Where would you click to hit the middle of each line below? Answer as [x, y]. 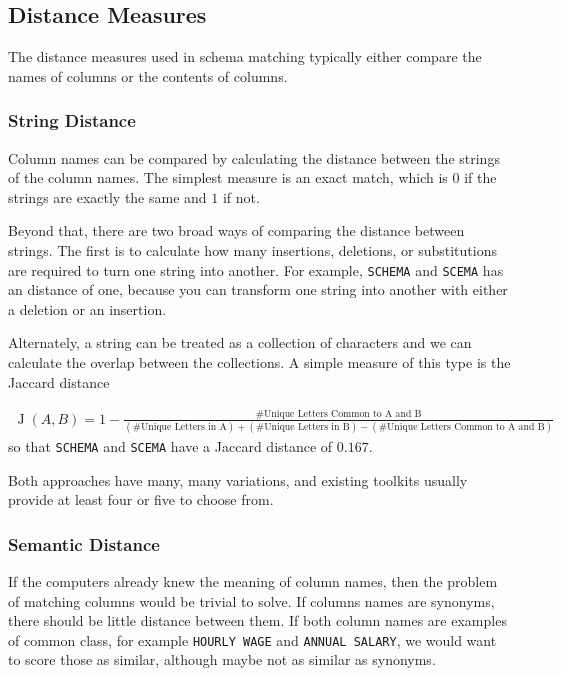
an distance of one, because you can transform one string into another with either [258, 289]
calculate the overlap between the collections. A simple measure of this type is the [259, 362]
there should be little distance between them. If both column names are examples [257, 620]
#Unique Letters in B [303, 426]
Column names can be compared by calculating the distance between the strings [254, 157]
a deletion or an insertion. [87, 308]
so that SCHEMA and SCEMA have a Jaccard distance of [170, 445]
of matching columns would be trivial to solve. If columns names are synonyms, [251, 600]
